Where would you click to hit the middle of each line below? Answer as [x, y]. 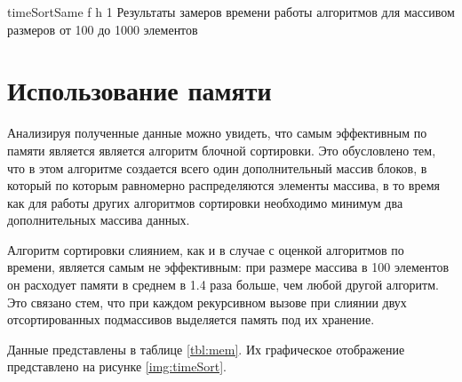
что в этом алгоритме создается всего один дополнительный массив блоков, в [217, 167]
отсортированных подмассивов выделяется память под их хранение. [191, 319]
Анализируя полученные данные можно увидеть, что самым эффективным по [217, 133]
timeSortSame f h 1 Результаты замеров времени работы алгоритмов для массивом [231, 12]
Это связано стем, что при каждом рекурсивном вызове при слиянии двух [207, 302]
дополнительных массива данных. [99, 220]
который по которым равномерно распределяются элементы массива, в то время [223, 185]
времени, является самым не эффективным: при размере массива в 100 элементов [228, 267]
